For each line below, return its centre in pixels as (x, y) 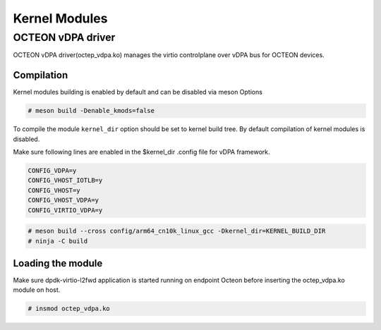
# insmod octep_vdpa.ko (69, 309)
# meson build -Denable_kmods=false (91, 111)
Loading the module (58, 263)
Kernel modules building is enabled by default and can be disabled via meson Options (138, 92)
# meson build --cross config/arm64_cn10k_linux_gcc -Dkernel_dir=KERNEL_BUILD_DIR (177, 231)
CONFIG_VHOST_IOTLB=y (65, 181)
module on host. (37, 290)
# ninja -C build (58, 241)
